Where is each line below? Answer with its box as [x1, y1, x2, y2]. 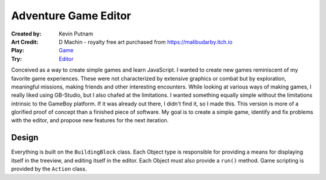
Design [11, 132, 39, 143]
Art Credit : [11, 38, 39, 45]
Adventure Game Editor [11, 9, 132, 22]
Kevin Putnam [59, 30, 94, 37]
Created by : [11, 30, 42, 37]
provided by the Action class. [11, 166, 87, 173]
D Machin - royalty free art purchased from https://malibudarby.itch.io [59, 38, 232, 45]
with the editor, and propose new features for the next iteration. [11, 117, 169, 124]
